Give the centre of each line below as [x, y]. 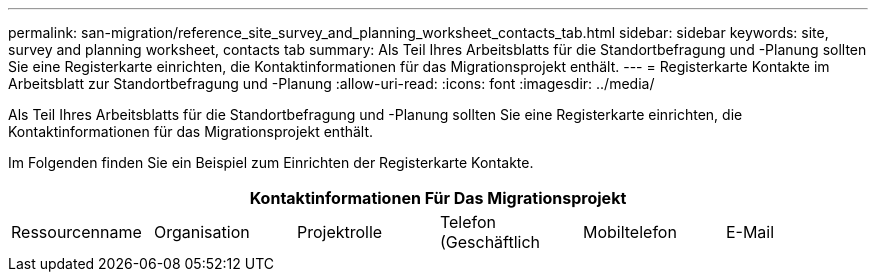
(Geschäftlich [490, 242]
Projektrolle [339, 232]
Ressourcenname [76, 232]
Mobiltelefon [629, 232]
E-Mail [750, 232]
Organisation [201, 232]
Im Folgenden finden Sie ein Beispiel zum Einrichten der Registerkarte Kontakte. [271, 162]
